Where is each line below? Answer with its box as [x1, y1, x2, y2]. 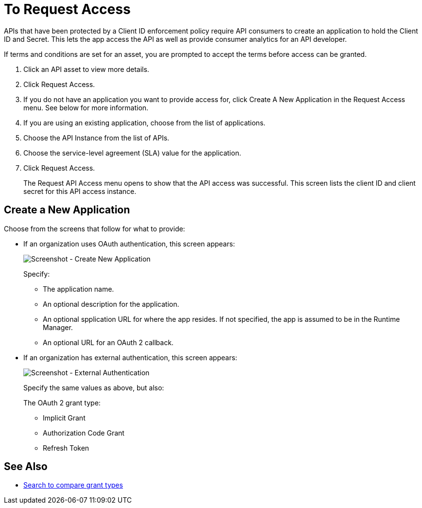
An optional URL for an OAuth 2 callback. [43, 338, 174, 347]
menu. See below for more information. [23, 103, 149, 112]
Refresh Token [43, 443, 89, 452]
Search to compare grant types [23, 481, 123, 490]
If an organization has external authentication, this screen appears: [23, 353, 237, 362]
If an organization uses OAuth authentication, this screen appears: [23, 239, 235, 248]
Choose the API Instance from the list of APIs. [23, 133, 170, 142]
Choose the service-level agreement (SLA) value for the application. [23, 148, 241, 157]
